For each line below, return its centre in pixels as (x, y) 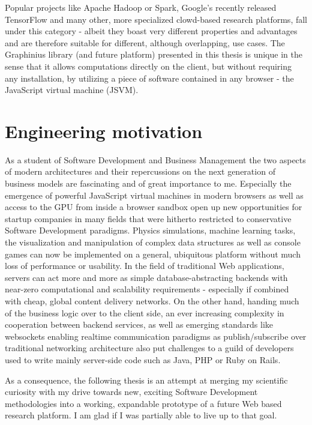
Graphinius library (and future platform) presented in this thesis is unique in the (154, 54)
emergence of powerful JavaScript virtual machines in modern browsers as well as (154, 195)
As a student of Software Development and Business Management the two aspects (155, 159)
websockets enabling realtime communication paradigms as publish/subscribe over (156, 336)
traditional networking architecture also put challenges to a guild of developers (149, 348)
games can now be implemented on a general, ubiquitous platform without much (153, 254)
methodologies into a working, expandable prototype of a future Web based (143, 403)
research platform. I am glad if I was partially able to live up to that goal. (141, 415)
